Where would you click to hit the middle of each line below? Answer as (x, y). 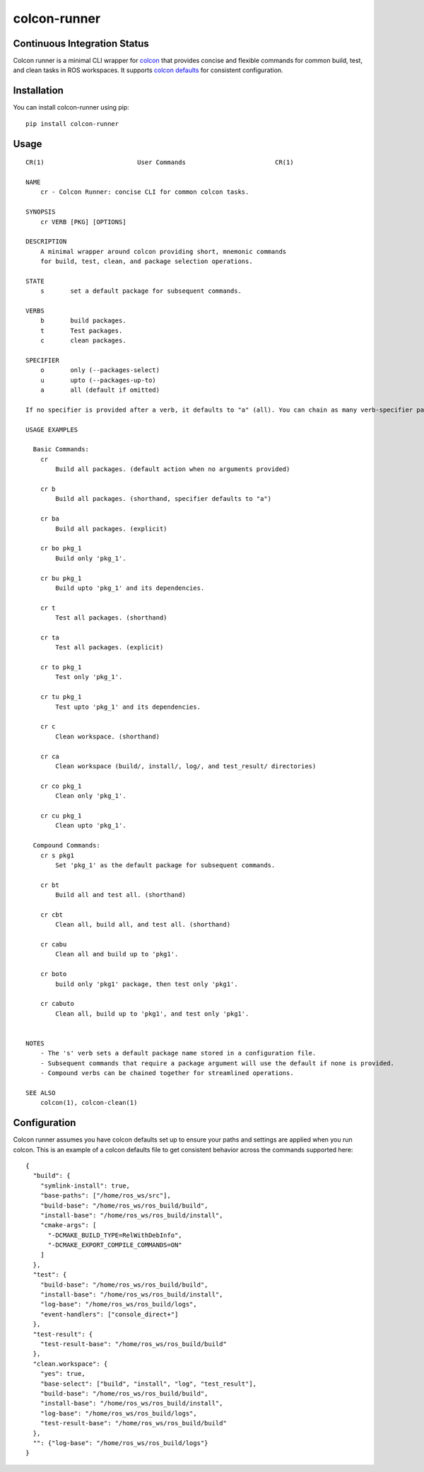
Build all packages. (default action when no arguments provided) (173, 469)
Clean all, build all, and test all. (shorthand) (143, 925)
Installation (38, 91)
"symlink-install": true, (85, 1186)
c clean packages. (83, 341)
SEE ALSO (41, 1093)
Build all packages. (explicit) (111, 528)
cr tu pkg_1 (61, 697)
